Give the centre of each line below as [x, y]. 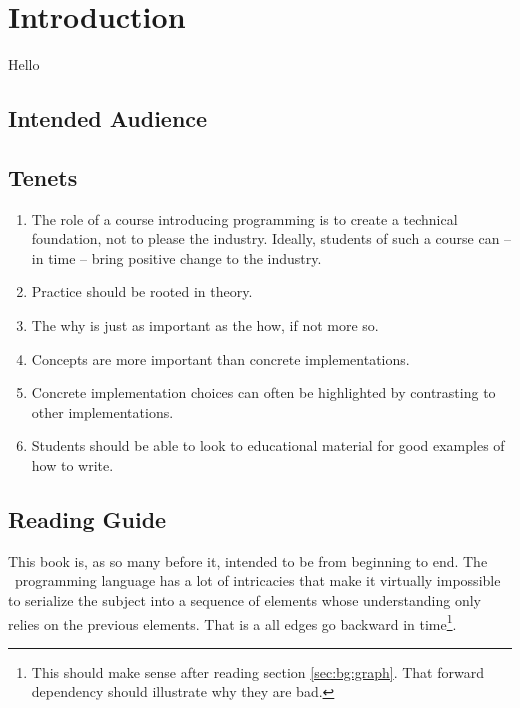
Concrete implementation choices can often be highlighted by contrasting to [263, 392]
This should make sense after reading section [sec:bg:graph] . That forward [257, 671]
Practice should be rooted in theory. [142, 291]
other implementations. [102, 411]
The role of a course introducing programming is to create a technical [244, 218]
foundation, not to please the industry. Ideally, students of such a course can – [271, 238]
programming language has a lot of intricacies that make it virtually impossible [257, 580]
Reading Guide [87, 519]
